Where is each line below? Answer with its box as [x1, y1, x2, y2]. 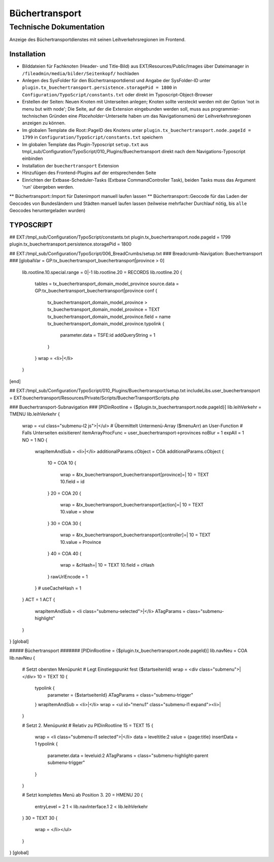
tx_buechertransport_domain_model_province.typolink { [47, 320, 164, 327]
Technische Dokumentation [9, 22, 105, 31]
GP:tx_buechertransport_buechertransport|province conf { [35, 288, 157, 294]
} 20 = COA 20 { [47, 490, 81, 496]
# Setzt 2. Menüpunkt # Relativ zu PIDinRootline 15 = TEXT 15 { [22, 722, 153, 728]
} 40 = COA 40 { [47, 550, 82, 557]
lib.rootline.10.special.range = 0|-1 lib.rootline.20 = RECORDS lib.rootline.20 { [22, 269, 182, 275]
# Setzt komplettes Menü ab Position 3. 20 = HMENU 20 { [22, 792, 143, 798]
